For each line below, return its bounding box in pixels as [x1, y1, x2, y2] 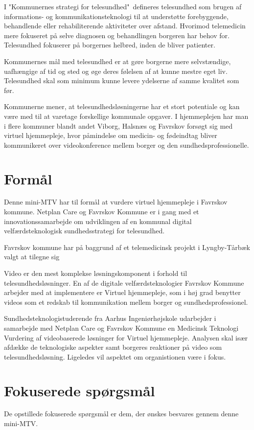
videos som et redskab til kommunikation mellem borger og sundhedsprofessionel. [4, 296, 248, 307]
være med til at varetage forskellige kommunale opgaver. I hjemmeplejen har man [4, 111, 249, 121]
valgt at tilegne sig [4, 251, 60, 262]
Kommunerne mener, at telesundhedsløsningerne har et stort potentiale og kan [4, 101, 240, 112]
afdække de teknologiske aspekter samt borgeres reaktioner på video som [4, 342, 222, 352]
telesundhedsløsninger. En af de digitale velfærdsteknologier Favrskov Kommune [4, 277, 244, 288]
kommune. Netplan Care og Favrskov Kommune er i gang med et [4, 206, 199, 217]
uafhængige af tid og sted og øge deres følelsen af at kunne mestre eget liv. [4, 66, 228, 76]
